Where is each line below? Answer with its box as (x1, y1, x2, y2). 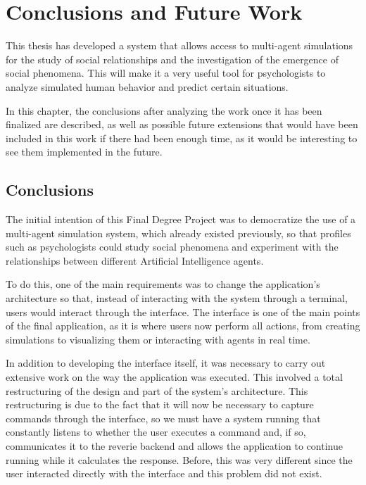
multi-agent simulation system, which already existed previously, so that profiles (6, 225, 351, 240)
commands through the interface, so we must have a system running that (6, 410, 321, 425)
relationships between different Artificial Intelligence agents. (6, 253, 264, 267)
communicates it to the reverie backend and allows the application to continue (6, 438, 343, 453)
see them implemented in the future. (6, 144, 163, 159)
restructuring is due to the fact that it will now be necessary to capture (6, 397, 314, 412)
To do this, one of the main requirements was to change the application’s (6, 277, 320, 291)
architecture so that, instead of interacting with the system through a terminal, (6, 291, 348, 306)
